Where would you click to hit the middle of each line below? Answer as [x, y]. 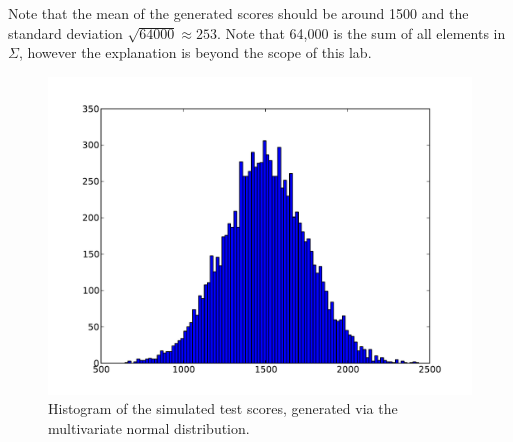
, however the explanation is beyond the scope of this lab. [195, 52]
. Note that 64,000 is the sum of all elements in [361, 32]
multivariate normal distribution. [149, 427]
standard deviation [65, 32]
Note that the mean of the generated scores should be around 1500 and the [238, 13]
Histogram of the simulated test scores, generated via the [223, 408]
